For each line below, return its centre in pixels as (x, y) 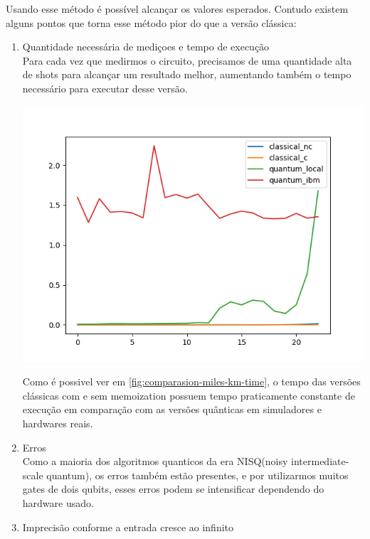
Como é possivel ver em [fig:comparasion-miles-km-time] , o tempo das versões (191, 381)
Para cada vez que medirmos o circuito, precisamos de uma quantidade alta (187, 60)
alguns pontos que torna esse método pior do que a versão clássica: (151, 22)
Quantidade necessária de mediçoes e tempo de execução (146, 47)
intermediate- (320, 461)
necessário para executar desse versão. (105, 88)
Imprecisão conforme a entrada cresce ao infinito (128, 527)
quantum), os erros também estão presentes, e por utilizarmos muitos (197, 475)
